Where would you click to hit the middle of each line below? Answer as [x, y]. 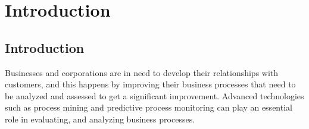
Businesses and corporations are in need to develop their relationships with [142, 72]
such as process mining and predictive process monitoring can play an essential [149, 107]
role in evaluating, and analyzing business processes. [100, 119]
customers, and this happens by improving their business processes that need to [150, 84]
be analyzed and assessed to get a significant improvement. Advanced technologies [154, 95]
